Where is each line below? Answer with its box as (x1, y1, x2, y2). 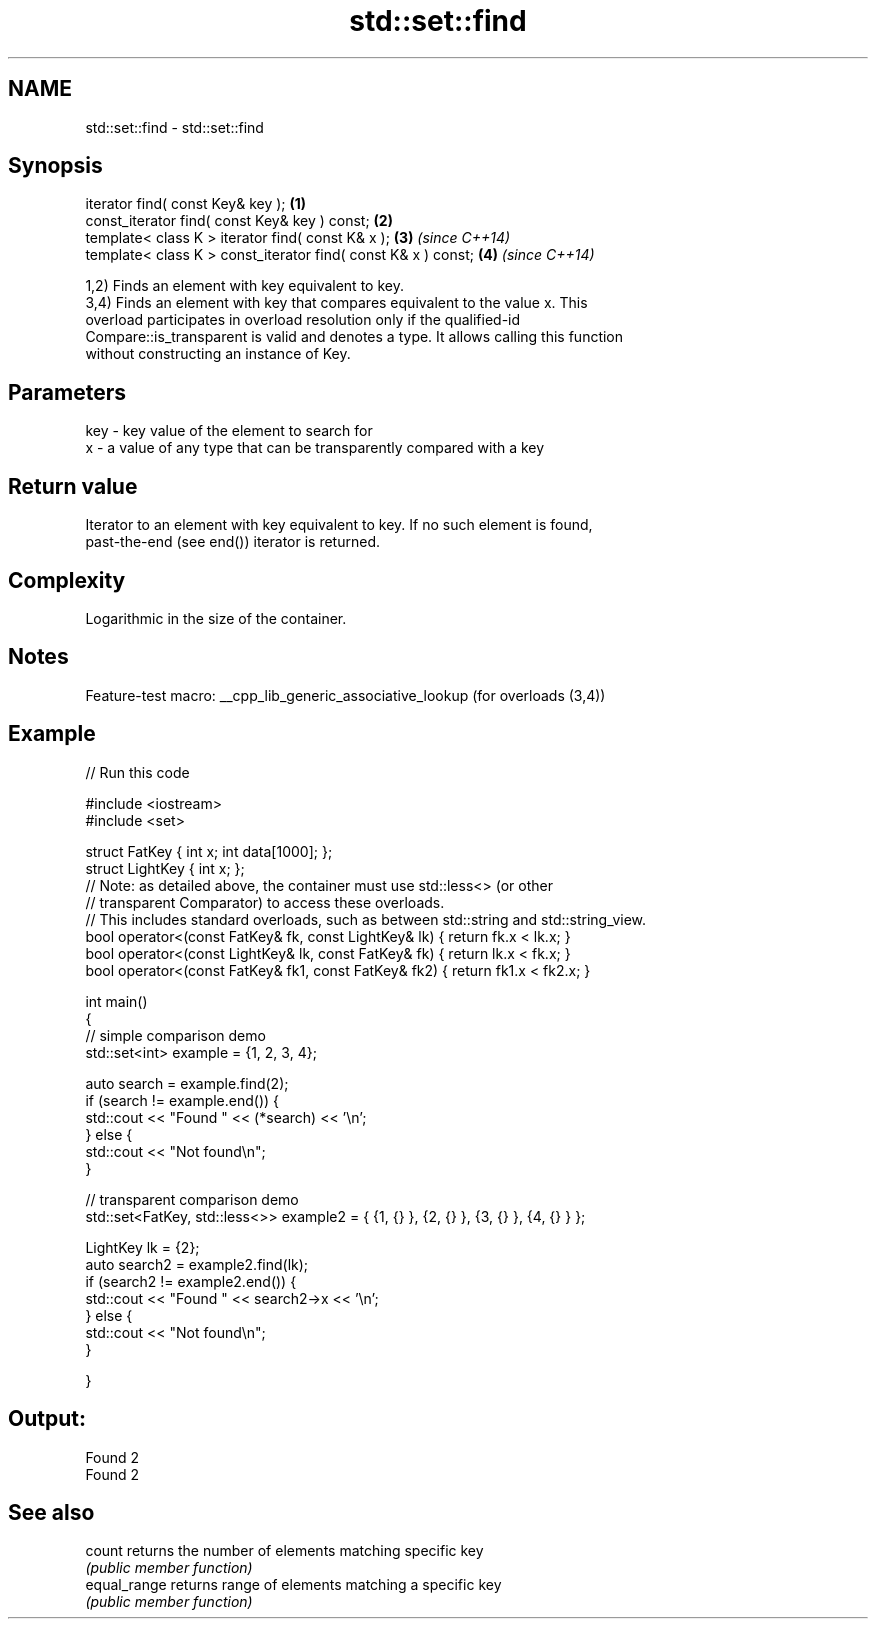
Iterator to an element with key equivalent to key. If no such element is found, (85, 516, 593, 534)
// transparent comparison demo (85, 1190, 299, 1208)
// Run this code (85, 763, 190, 781)
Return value (8, 473, 138, 499)
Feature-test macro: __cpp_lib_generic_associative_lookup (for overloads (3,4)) (85, 686, 606, 704)
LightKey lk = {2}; (85, 1238, 200, 1256)
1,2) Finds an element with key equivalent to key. (85, 277, 404, 295)
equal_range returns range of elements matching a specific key (85, 1576, 502, 1594)
